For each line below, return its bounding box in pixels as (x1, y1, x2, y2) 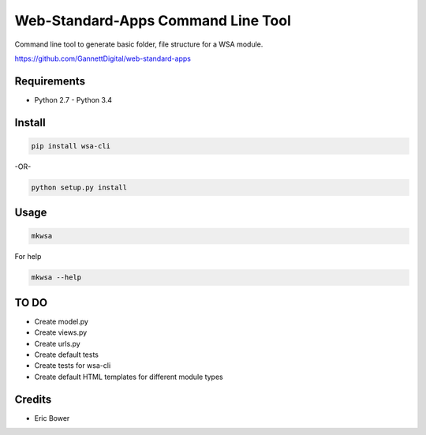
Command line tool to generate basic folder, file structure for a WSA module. (14, 39, 263, 49)
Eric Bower (34, 413, 70, 422)
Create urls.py (34, 339, 80, 348)
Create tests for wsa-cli (34, 361, 111, 370)
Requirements (14, 74, 86, 88)
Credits (14, 392, 52, 406)
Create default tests (34, 350, 99, 359)
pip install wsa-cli (31, 141, 110, 150)
